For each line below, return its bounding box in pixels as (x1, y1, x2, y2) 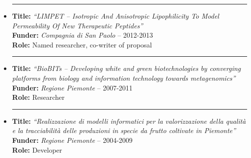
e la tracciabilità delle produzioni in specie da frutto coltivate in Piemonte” (12, 125, 236, 135)
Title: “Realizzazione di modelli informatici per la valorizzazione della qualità (12, 115, 246, 126)
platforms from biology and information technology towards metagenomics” (12, 72, 236, 83)
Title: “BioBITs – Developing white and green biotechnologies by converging (12, 63, 241, 73)
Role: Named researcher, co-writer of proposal (12, 39, 152, 49)
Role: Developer (12, 144, 62, 155)
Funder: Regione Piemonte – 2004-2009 (12, 135, 133, 145)
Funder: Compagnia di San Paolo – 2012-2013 (12, 30, 153, 40)
